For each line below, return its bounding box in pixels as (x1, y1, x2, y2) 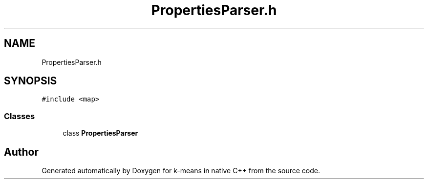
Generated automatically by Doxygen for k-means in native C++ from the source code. (42, 166, 320, 175)
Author (4, 145, 39, 158)
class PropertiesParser (63, 129, 138, 138)
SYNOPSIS (4, 75, 57, 87)
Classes (4, 111, 35, 121)
